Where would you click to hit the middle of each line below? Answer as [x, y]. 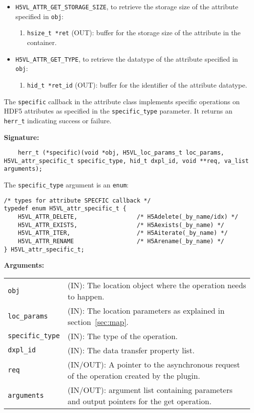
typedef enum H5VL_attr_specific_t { [65, 209]
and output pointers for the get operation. [139, 401]
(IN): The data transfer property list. [131, 350]
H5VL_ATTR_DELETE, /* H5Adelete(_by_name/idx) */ [128, 217]
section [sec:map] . [98, 321]
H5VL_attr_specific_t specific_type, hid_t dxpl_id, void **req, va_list [127, 161]
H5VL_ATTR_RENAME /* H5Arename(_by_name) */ [121, 241]
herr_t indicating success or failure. [58, 120]
